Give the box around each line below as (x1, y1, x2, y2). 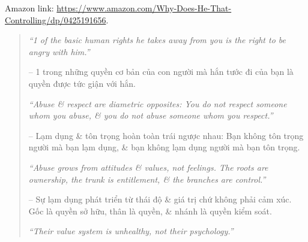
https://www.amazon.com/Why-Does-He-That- (56, 2, 232, 14)
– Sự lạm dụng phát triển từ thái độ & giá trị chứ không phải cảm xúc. (28, 193, 292, 205)
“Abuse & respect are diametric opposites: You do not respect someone (28, 97, 287, 110)
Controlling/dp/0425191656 (5, 13, 106, 26)
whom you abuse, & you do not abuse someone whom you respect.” (28, 109, 273, 122)
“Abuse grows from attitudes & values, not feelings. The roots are (28, 161, 268, 173)
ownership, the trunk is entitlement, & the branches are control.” (28, 173, 266, 185)
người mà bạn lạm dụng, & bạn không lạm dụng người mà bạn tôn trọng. (28, 141, 300, 153)
